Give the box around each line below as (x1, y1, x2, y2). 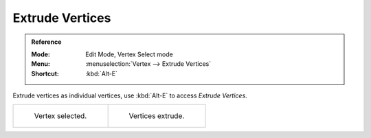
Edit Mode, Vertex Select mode (85, 50, 173, 58)
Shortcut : (31, 69, 60, 78)
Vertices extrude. (128, 111, 185, 120)
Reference (31, 38, 62, 46)
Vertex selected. (34, 111, 87, 120)
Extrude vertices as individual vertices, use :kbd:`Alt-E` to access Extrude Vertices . (12, 91, 247, 100)
